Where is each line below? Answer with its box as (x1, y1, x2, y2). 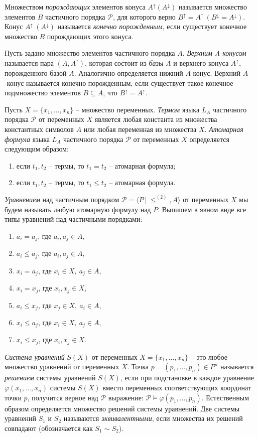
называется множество (178, 2, 247, 12)
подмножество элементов (5, 87, 81, 98)
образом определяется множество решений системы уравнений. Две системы (5, 403, 240, 413)
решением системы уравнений (5, 372, 96, 383)
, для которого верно (112, 11, 176, 22)
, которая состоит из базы (85, 57, 164, 68)
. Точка (127, 361, 149, 372)
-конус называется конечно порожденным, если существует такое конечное (5, 77, 233, 88)
